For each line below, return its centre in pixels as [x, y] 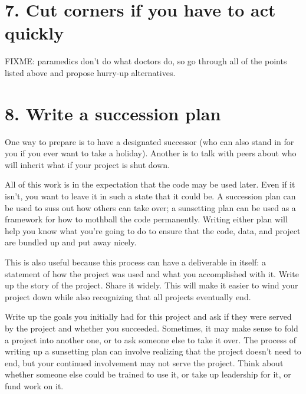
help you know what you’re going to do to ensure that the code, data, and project [153, 230]
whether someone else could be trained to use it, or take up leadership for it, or [148, 374]
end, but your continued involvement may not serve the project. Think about [144, 362]
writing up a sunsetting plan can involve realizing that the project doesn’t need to [153, 351]
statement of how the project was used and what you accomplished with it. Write [152, 273]
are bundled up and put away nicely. [71, 242]
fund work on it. [34, 385]
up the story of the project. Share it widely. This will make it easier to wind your [152, 285]
